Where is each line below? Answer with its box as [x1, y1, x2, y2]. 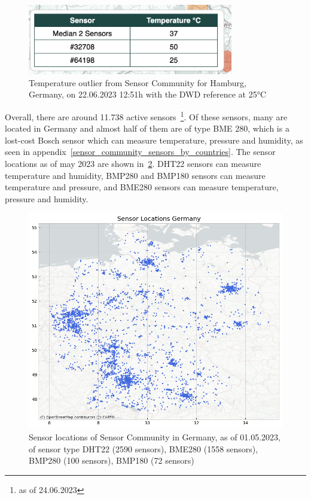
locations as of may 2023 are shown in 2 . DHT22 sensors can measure [5, 157, 261, 169]
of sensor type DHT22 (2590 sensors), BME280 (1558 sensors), [29, 442, 258, 455]
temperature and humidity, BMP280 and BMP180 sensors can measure [5, 169, 266, 181]
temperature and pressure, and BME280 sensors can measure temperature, [5, 181, 279, 193]
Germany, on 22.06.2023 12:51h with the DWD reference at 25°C [29, 88, 267, 101]
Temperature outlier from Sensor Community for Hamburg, [29, 76, 246, 89]
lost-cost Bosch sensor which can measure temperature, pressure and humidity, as [5, 133, 303, 146]
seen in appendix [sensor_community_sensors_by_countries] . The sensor [5, 145, 276, 158]
